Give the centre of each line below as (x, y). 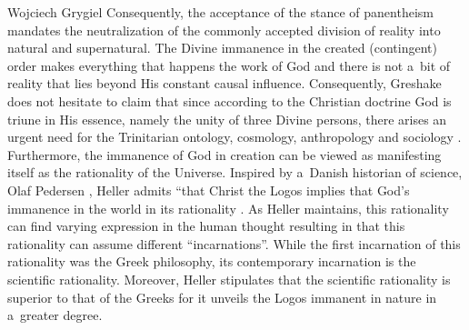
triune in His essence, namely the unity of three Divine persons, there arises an (227, 119)
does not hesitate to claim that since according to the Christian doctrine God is (230, 100)
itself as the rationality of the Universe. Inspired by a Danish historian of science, (235, 172)
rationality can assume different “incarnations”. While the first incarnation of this (234, 243)
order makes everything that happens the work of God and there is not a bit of (229, 65)
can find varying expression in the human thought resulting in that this (206, 226)
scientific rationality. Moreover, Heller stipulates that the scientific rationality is (229, 279)
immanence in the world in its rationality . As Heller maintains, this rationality (228, 208)
